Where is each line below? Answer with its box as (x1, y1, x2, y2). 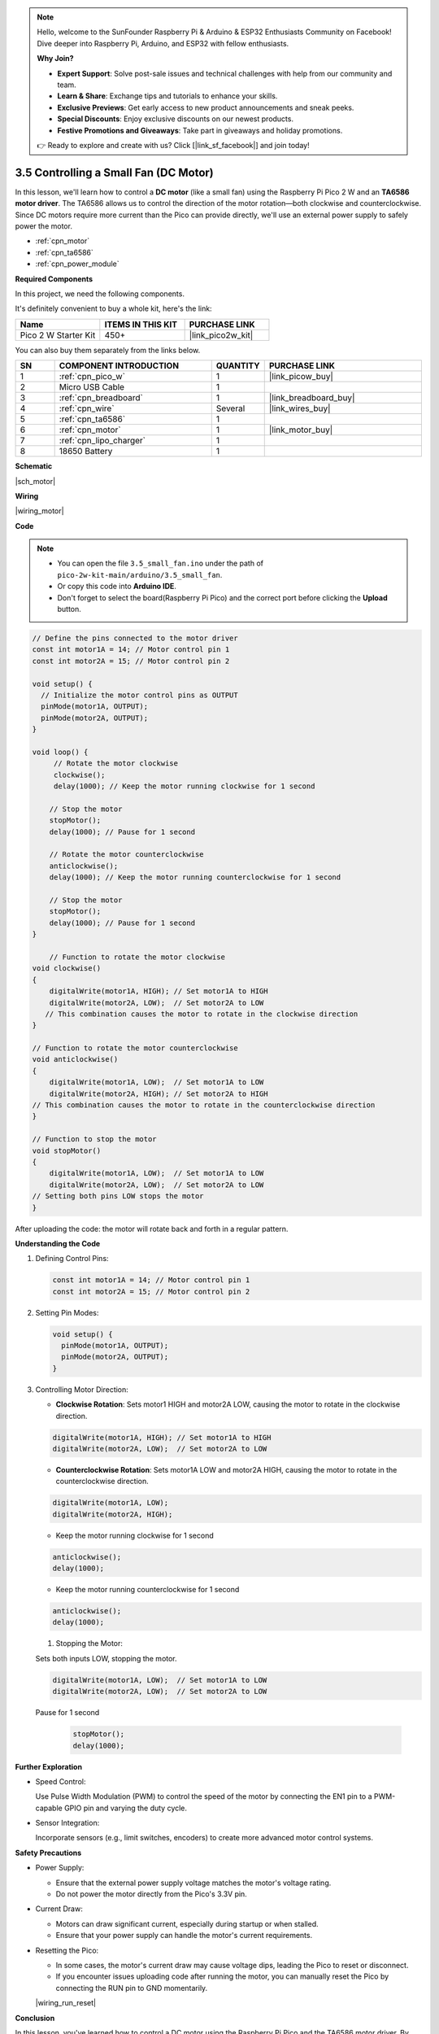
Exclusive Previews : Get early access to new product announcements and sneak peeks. (57, 103, 354, 112)
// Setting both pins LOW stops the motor (32, 1192, 204, 1201)
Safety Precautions (15, 1848, 82, 1857)
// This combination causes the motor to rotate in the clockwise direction (45, 1009, 359, 1019)
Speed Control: (35, 1776, 86, 1786)
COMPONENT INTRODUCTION (59, 360, 179, 372)
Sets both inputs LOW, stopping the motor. (35, 1653, 178, 1663)
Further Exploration (15, 1761, 83, 1771)
